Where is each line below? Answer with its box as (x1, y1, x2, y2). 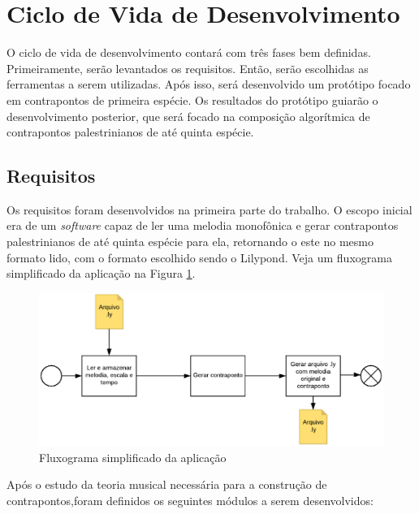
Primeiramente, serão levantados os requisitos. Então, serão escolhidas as (6, 59, 369, 76)
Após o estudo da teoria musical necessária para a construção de (6, 476, 327, 493)
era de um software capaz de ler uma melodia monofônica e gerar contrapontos (6, 217, 399, 234)
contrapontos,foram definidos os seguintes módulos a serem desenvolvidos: (6, 492, 374, 509)
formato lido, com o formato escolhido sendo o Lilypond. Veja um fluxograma (6, 248, 392, 266)
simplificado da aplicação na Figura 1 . (6, 265, 196, 282)
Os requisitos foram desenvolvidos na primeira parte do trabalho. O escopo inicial (6, 201, 413, 218)
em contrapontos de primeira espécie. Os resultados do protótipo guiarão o (6, 91, 378, 108)
